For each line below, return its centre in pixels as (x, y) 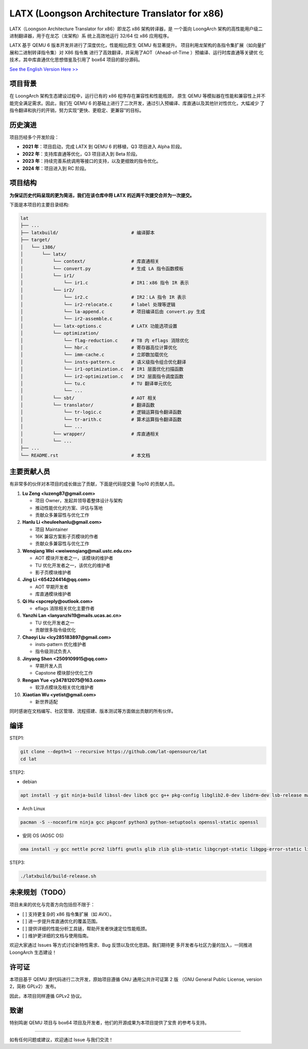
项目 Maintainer (52, 529)
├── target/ (35, 240)
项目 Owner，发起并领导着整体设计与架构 (79, 501)
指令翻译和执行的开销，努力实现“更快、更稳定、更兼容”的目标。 (77, 110)
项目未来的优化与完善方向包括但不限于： (52, 905)
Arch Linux (34, 809)
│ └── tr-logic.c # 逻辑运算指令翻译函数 (101, 412)
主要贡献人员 (30, 472)
